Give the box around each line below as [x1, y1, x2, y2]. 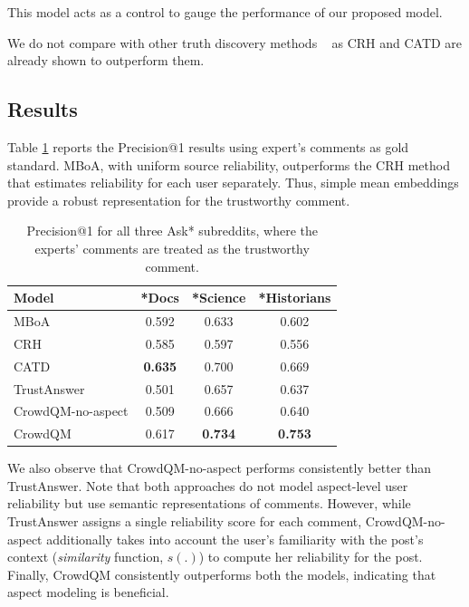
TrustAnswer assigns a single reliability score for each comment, [7, 512, 362, 531]
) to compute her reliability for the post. [198, 547, 423, 566]
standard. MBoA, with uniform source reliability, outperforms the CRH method [7, 155, 450, 174]
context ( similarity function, [7, 547, 164, 566]
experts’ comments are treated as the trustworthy [34, 238, 310, 257]
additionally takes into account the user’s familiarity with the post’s [46, 529, 424, 548]
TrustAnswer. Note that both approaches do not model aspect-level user [7, 476, 408, 495]
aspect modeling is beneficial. [7, 583, 169, 602]
